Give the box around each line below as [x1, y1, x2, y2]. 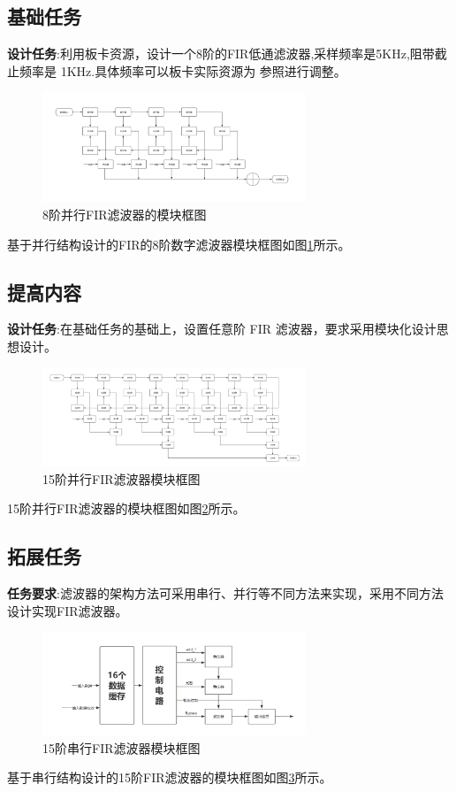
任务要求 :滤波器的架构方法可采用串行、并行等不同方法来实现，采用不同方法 [7, 584, 444, 603]
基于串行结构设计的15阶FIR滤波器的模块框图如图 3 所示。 [7, 768, 332, 787]
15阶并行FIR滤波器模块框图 [42, 469, 201, 488]
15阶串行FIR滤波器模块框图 [42, 738, 201, 757]
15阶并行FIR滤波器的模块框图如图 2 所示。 [7, 499, 246, 518]
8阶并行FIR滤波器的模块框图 [42, 205, 207, 224]
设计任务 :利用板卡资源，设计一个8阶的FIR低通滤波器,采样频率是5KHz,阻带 [7, 44, 435, 63]
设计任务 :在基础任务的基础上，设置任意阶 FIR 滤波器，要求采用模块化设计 [7, 319, 437, 338]
